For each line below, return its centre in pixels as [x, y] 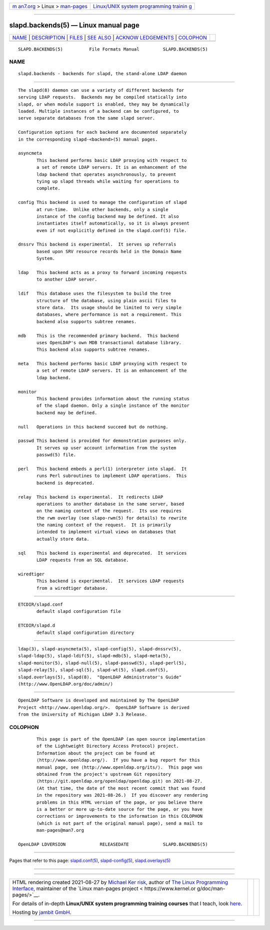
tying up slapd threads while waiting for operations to [108, 181]
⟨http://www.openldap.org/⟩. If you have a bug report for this [118, 760]
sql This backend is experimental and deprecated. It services [102, 553]
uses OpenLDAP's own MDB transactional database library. [109, 342]
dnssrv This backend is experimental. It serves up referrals [97, 245]
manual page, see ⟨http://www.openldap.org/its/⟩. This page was [120, 767]
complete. [48, 188]
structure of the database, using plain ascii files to [106, 300]
